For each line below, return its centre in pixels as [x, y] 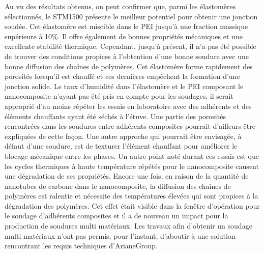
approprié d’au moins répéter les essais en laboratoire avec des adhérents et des [128, 106]
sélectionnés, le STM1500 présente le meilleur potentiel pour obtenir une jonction [131, 16]
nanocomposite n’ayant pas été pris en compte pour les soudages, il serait [119, 96]
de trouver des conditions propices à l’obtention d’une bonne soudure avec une [127, 56]
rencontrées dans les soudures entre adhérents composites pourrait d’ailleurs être [130, 126]
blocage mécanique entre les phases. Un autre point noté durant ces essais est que [132, 156]
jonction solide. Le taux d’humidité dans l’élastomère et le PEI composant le [124, 86]
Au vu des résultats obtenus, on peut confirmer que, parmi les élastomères [120, 6]
